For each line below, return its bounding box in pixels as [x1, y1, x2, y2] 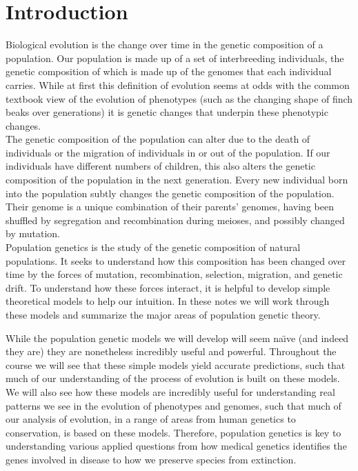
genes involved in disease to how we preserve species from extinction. [6, 452, 297, 466]
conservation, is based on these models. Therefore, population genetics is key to [6, 425, 341, 439]
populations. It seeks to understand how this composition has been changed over [6, 253, 346, 268]
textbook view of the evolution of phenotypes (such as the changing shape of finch [6, 91, 353, 106]
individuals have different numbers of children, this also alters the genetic [6, 159, 315, 173]
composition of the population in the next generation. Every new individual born [6, 172, 348, 187]
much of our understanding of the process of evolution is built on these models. [6, 371, 340, 385]
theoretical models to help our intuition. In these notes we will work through [6, 294, 330, 308]
